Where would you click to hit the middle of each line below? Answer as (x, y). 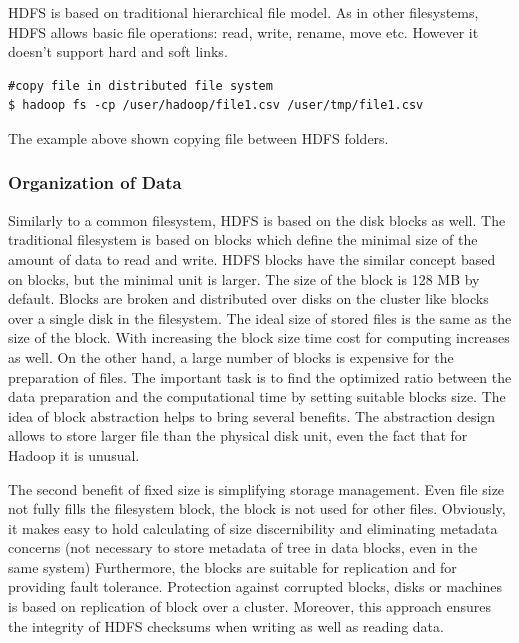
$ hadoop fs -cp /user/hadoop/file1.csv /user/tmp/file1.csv (216, 105)
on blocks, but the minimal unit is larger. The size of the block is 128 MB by (244, 278)
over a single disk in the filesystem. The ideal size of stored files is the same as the (260, 317)
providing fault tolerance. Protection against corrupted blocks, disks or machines (255, 586)
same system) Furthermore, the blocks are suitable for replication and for (232, 566)
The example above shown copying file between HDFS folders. (198, 137)
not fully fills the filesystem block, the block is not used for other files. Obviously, (257, 508)
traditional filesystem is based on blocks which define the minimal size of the (243, 239)
